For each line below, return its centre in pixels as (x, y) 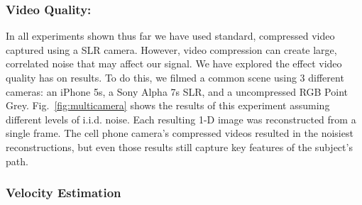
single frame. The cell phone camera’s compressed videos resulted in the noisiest (180, 133)
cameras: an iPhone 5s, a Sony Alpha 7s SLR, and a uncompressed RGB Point (177, 91)
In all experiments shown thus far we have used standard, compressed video (170, 36)
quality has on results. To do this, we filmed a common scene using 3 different (175, 77)
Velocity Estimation (64, 193)
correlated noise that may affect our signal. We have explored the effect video (174, 63)
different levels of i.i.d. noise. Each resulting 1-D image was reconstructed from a (181, 119)
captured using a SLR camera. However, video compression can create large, (171, 49)
